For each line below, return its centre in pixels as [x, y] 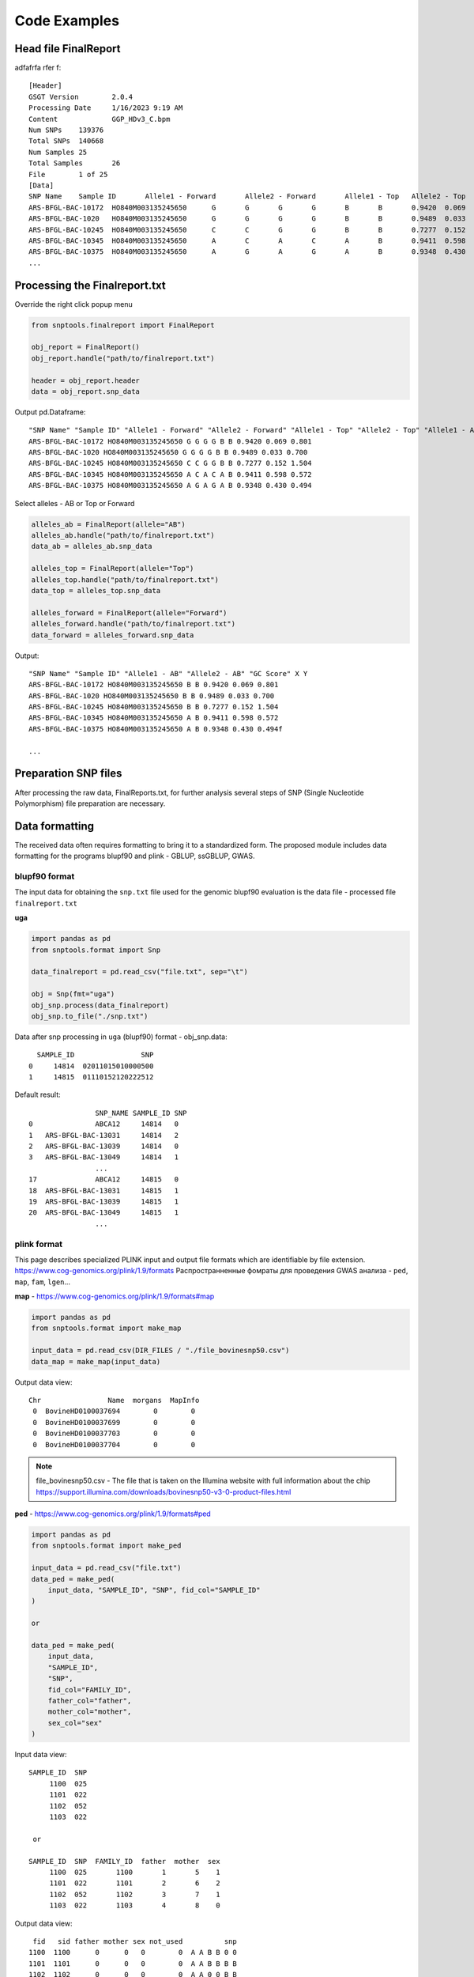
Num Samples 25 [58, 152]
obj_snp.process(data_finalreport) [100, 1005]
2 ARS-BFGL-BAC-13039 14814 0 [104, 1146]
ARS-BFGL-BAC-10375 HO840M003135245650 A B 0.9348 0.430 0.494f [156, 729]
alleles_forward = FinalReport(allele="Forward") [129, 612]
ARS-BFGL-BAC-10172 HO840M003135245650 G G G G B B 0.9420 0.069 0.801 [170, 441]
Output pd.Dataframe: [50, 412]
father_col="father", [90, 1701]
